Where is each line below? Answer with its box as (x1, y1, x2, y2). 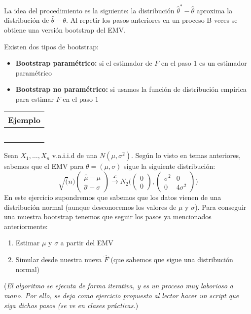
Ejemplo (8, 114, 41, 126)
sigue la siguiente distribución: (124, 161, 215, 171)
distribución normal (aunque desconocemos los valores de (4, 201, 177, 212)
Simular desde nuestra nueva (15, 254, 102, 265)
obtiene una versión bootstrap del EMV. (4, 24, 126, 35)
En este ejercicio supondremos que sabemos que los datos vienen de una (4, 192, 221, 202)
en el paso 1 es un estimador (161, 58, 247, 68)
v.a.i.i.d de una (52, 150, 98, 160)
